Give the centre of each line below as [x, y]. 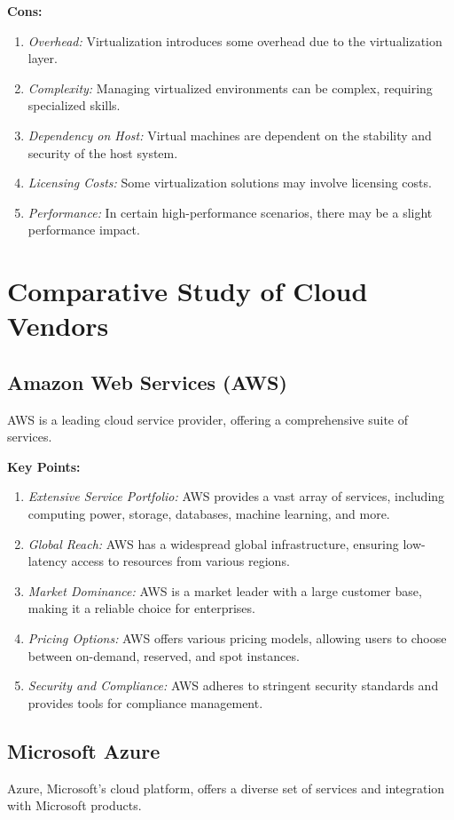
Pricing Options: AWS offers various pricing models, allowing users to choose [237, 638]
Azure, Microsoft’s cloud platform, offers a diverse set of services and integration [226, 788]
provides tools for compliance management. [145, 702]
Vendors [58, 326]
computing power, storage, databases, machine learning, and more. [209, 514]
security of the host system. [103, 152]
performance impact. [84, 230]
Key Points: [44, 466]
